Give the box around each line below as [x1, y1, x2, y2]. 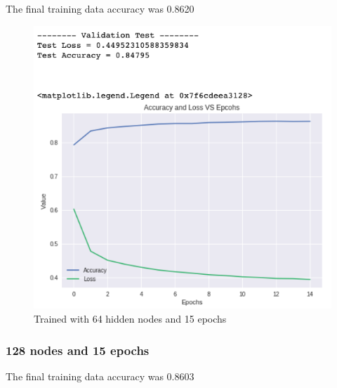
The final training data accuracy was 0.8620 [6, 1, 194, 15]
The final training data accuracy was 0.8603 [6, 368, 194, 383]
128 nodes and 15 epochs [6, 341, 150, 358]
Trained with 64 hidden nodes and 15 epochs [34, 311, 227, 326]
